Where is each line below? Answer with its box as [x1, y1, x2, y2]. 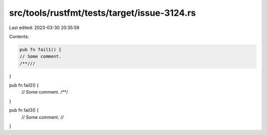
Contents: [9, 34, 29, 39]
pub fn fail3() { [9, 107, 39, 113]
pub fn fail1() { [19, 47, 62, 52]
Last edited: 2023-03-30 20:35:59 [9, 25, 80, 31]
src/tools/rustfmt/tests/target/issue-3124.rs [9, 7, 196, 18]
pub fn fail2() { [9, 82, 39, 88]
